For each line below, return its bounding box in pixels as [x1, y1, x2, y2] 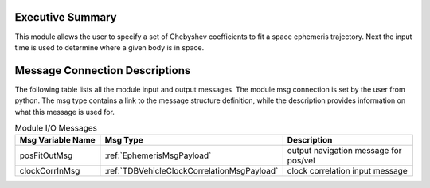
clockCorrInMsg [19, 166, 80, 177]
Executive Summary [14, 10, 117, 24]
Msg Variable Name [19, 135, 96, 146]
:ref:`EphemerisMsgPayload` [104, 150, 212, 161]
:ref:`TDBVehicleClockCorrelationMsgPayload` [104, 166, 279, 177]
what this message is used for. [14, 107, 115, 116]
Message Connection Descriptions [14, 64, 191, 77]
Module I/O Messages [14, 123, 98, 134]
